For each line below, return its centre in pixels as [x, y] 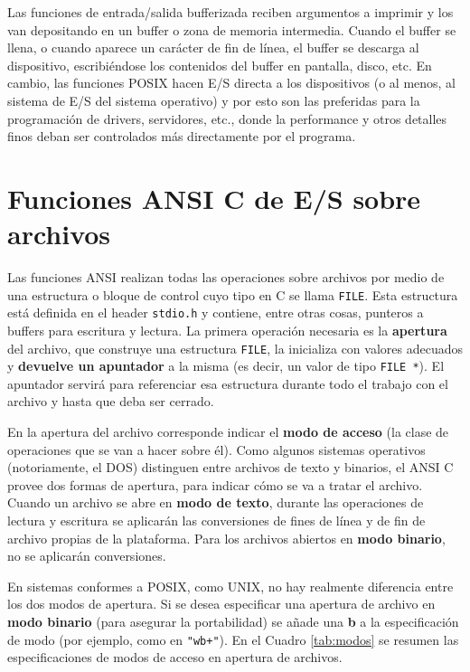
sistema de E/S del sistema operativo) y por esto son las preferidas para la [214, 100]
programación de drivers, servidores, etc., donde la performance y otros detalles [227, 118]
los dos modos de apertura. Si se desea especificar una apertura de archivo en [221, 604]
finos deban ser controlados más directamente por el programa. [182, 136]
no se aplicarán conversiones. [87, 556]
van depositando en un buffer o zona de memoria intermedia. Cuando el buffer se [232, 29]
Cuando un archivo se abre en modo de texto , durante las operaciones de [216, 502]
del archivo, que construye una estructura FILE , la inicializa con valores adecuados [235, 348]
